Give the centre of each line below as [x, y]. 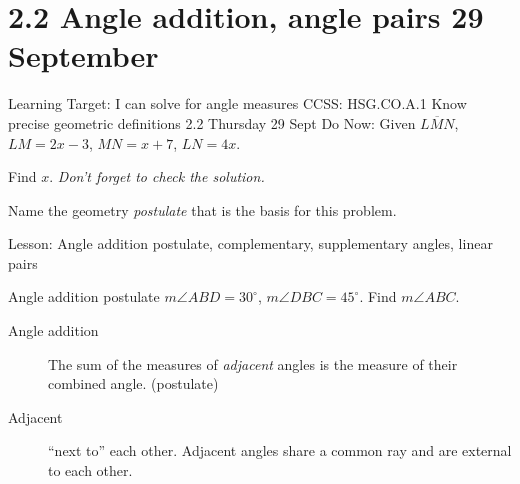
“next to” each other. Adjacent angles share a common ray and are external [280, 450]
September [83, 55]
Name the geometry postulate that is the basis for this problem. [202, 209]
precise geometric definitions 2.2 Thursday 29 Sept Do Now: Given [212, 122]
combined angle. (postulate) [133, 383]
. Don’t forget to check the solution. [157, 176]
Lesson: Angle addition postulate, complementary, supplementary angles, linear [250, 243]
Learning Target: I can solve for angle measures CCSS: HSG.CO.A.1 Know [237, 103]
